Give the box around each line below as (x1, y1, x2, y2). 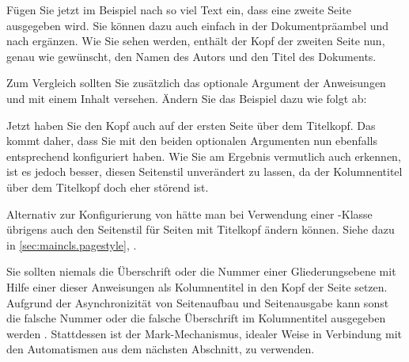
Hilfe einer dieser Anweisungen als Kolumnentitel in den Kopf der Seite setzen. (6, 278, 388, 295)
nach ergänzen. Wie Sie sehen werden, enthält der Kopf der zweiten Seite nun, (6, 32, 385, 49)
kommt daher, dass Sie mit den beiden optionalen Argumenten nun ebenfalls (6, 132, 377, 149)
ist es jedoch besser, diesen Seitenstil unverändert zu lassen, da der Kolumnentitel (6, 163, 403, 180)
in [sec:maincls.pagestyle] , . (6, 236, 137, 253)
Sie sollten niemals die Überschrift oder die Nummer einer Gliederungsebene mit (6, 263, 396, 280)
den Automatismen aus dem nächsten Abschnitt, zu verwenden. (6, 341, 315, 357)
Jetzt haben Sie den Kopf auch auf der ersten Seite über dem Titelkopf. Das (6, 116, 376, 133)
